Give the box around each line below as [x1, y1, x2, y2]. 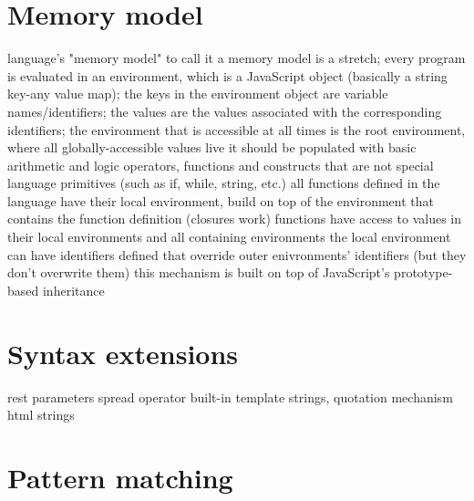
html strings [7, 405, 75, 424]
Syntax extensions [7, 334, 239, 371]
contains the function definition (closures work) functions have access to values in [7, 209, 461, 228]
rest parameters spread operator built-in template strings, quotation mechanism [7, 387, 453, 406]
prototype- [394, 263, 453, 282]
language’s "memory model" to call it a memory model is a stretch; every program [7, 48, 466, 68]
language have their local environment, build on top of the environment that [7, 191, 434, 210]
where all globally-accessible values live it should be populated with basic [7, 138, 417, 157]
